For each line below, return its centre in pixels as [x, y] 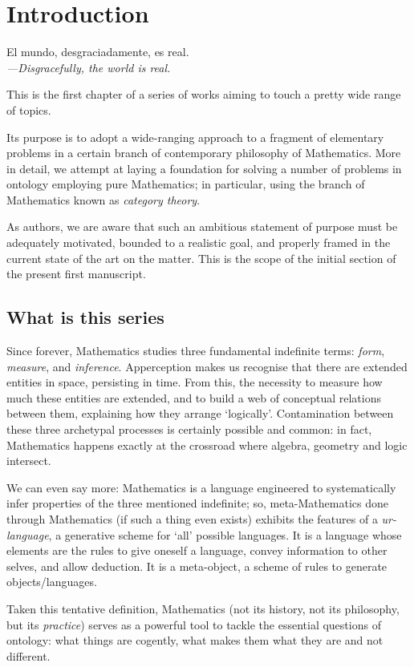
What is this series [85, 317]
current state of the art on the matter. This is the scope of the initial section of [201, 258]
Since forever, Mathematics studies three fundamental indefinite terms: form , [196, 351]
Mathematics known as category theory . [103, 199]
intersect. [29, 461]
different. [28, 655]
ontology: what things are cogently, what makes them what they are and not [195, 640]
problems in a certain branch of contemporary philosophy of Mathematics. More [204, 153]
